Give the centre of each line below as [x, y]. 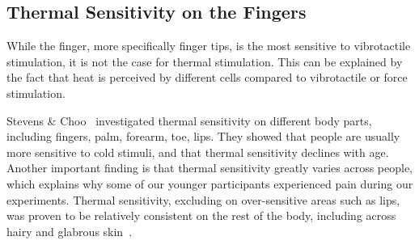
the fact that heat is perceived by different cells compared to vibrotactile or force [207, 77]
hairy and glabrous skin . [70, 231]
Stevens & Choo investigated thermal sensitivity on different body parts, [189, 120]
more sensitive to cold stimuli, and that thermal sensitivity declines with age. [198, 152]
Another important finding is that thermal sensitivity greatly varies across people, [209, 168]
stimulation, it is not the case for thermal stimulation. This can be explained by [205, 61]
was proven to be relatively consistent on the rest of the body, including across [201, 215]
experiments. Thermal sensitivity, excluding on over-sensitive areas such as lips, [203, 199]
